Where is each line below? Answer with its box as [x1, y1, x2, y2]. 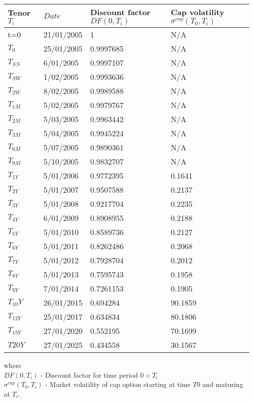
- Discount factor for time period [40, 369, 138, 380]
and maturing [202, 379, 243, 389]
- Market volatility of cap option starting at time [45, 379, 191, 389]
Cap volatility [171, 6, 224, 18]
